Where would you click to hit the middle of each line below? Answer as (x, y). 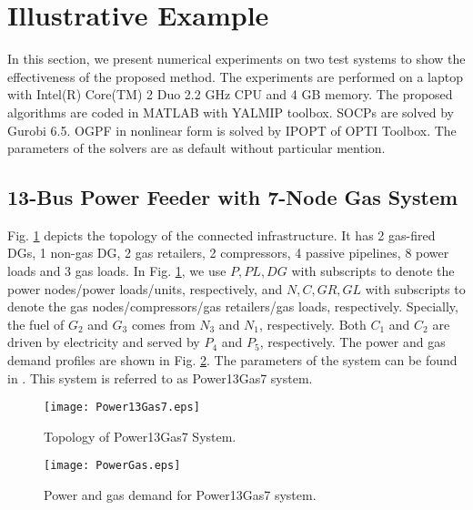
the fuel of (36, 324)
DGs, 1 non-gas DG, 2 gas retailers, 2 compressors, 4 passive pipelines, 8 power (228, 253)
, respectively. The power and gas (352, 342)
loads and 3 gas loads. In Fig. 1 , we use (117, 271)
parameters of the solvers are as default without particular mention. (196, 148)
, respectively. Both (313, 324)
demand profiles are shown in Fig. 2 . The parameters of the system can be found (232, 360)
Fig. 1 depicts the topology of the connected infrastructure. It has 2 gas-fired (221, 235)
